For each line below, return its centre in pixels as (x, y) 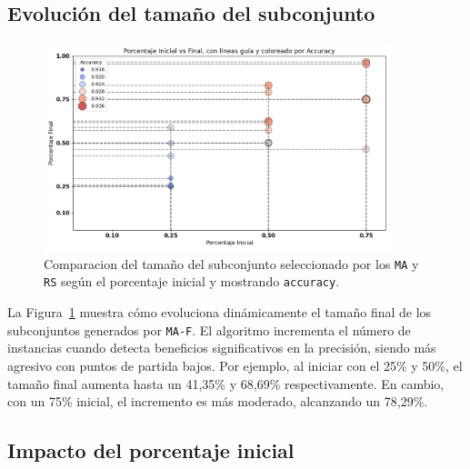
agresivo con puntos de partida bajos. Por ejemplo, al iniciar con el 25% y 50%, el (235, 365)
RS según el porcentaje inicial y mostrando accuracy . (192, 281)
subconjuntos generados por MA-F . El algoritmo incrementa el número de (209, 329)
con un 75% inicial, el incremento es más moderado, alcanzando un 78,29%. (218, 401)
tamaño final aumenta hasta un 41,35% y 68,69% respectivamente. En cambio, (226, 383)
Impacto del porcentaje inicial (151, 450)
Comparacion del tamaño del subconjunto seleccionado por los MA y (231, 263)
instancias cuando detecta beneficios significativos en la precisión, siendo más (222, 348)
